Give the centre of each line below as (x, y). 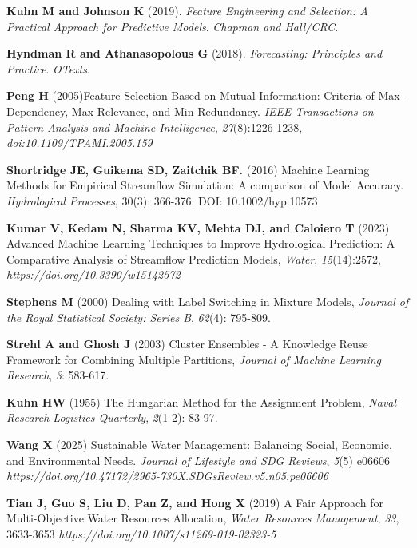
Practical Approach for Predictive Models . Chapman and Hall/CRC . (173, 26)
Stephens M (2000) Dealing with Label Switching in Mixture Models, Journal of (208, 301)
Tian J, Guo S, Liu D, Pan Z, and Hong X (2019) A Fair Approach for (195, 502)
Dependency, (38, 111)
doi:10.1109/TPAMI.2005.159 (79, 143)
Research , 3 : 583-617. (58, 375)
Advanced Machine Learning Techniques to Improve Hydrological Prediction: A (201, 243)
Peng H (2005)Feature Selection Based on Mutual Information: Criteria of (191, 95)
